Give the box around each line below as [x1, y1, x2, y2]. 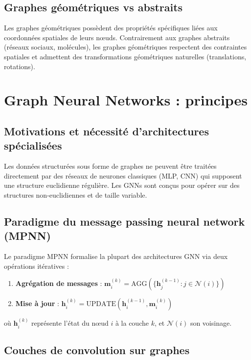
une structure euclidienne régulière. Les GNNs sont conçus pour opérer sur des [4, 180, 240, 190]
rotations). [4, 61, 35, 71]
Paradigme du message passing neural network [4, 213, 245, 229]
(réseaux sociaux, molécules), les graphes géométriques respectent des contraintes [4, 42, 247, 52]
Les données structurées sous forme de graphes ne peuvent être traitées [4, 161, 217, 171]
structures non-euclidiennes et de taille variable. [4, 189, 147, 200]
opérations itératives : [4, 260, 69, 271]
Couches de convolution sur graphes [4, 342, 190, 357]
